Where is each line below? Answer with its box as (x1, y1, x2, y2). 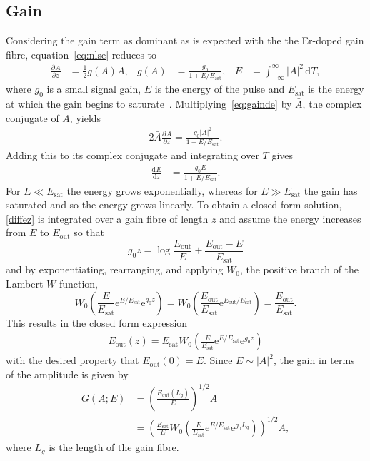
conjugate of (6, 110, 59, 125)
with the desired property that (6, 353, 139, 368)
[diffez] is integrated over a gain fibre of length (6, 211, 209, 226)
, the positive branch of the (239, 262, 359, 277)
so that (74, 225, 105, 240)
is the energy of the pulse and (154, 81, 285, 96)
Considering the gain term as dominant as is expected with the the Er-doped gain (6, 33, 364, 48)
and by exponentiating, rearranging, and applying (6, 262, 224, 277)
